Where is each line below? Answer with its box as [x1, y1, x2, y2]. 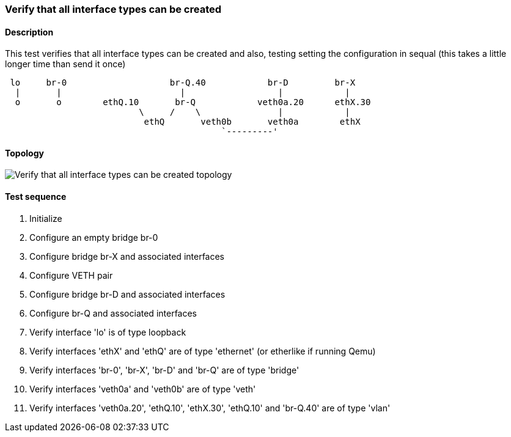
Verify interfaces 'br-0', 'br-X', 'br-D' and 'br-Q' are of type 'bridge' [29, 364, 300, 375]
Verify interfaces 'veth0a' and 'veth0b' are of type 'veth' [29, 383, 256, 394]
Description [5, 26, 54, 37]
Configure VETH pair [29, 270, 113, 281]
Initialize [29, 213, 62, 224]
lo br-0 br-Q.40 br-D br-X [10, 78, 356, 88]
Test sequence [5, 191, 67, 202]
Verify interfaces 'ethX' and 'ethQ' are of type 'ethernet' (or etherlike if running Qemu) [29, 345, 376, 356]
